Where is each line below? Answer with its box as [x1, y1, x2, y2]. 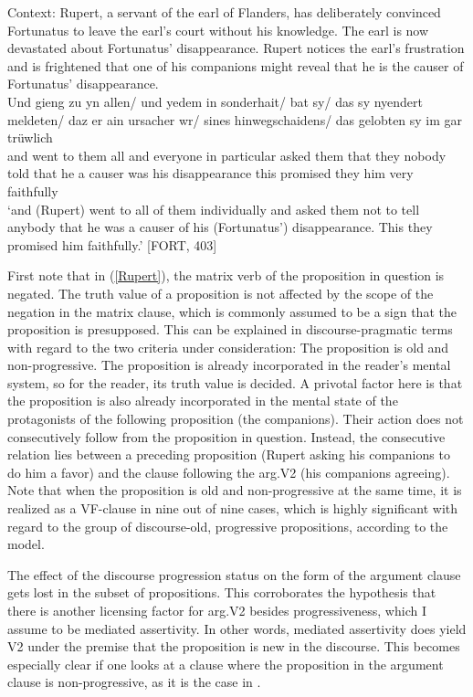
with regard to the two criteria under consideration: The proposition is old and [7, 337, 449, 356]
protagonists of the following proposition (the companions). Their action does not [7, 409, 464, 428]
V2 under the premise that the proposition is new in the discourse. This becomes [7, 637, 460, 656]
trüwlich [7, 128, 53, 147]
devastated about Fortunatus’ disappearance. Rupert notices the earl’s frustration [7, 38, 465, 58]
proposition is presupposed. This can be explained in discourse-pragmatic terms [7, 320, 453, 339]
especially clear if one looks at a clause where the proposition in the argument [7, 654, 444, 673]
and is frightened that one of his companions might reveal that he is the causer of [7, 56, 464, 75]
